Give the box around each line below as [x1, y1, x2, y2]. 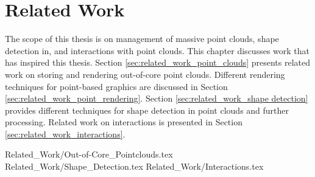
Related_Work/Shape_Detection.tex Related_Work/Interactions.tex [5, 160, 264, 173]
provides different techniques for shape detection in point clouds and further [5, 103, 289, 116]
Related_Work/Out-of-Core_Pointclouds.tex [5, 148, 173, 161]
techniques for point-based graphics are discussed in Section [5, 80, 228, 92]
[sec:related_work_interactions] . [5, 127, 126, 140]
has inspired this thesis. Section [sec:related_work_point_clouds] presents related [5, 56, 311, 69]
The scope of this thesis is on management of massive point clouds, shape [5, 32, 279, 45]
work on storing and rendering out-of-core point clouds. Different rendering [5, 68, 285, 80]
